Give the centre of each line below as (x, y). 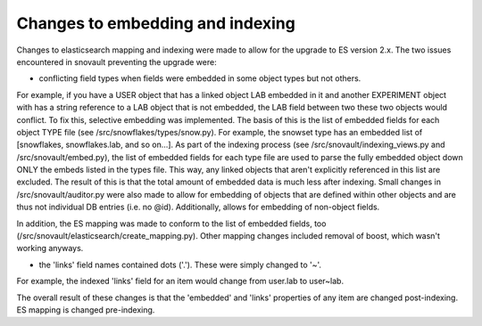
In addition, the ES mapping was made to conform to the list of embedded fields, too (171, 224)
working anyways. (50, 249)
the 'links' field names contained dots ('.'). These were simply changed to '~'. (180, 265)
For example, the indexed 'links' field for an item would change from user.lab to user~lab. (180, 281)
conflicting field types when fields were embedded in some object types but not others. (200, 78)
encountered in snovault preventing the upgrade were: (117, 61)
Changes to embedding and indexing (156, 23)
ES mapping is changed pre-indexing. (86, 310)
